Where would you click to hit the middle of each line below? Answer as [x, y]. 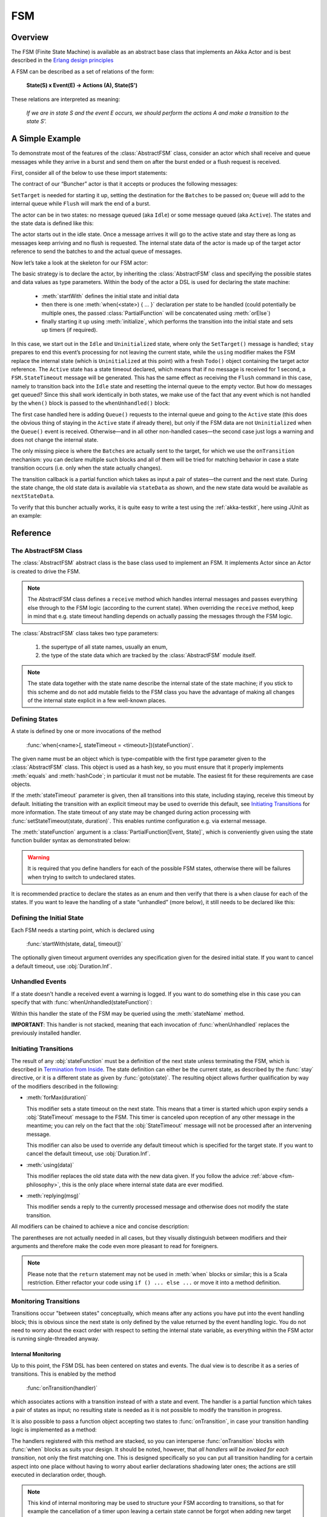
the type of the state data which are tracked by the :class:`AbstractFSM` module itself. [149, 655]
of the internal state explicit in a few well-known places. [97, 700]
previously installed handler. [46, 1033]
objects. [21, 784]
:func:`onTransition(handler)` [62, 1388]
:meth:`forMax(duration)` [57, 1098]
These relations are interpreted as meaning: [66, 99]
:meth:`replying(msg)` [54, 1196]
